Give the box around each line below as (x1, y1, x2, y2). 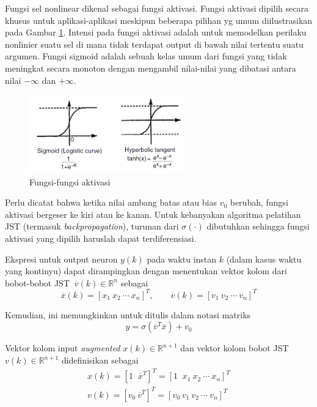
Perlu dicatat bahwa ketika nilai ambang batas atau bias (5, 196, 217, 209)
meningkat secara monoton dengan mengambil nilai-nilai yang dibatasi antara (5, 61, 296, 74)
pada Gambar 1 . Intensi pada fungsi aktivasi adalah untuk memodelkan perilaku (5, 26, 307, 39)
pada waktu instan (147, 252, 217, 265)
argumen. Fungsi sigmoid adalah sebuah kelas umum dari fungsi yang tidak (5, 50, 287, 62)
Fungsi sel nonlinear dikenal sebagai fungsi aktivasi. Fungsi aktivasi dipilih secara (5, 2, 308, 14)
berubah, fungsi (230, 196, 288, 209)
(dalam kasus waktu (226, 252, 302, 265)
